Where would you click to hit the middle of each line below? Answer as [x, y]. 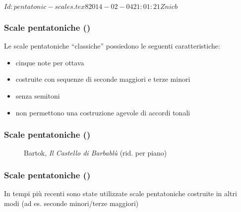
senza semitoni [38, 96]
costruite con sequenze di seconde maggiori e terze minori [103, 79]
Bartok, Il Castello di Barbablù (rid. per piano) [95, 153]
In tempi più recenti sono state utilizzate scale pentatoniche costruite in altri [120, 193]
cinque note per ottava [50, 62]
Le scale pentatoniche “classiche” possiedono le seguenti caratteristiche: [112, 46]
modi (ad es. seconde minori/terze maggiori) [71, 203]
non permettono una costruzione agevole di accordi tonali [103, 112]
